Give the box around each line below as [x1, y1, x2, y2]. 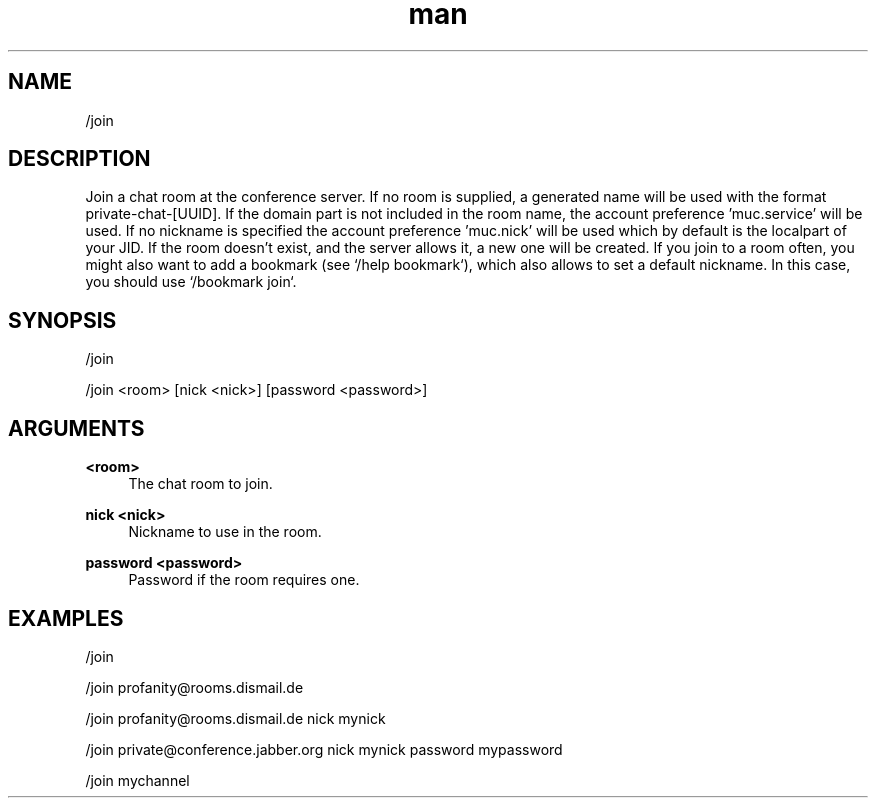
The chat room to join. [128, 475, 273, 493]
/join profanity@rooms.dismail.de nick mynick [85, 709, 386, 727]
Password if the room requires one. [128, 571, 360, 589]
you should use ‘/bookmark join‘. [85, 273, 297, 291]
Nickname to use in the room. [128, 523, 322, 541]
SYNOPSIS [8, 307, 117, 333]
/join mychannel [85, 771, 190, 789]
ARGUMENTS [8, 415, 145, 441]
